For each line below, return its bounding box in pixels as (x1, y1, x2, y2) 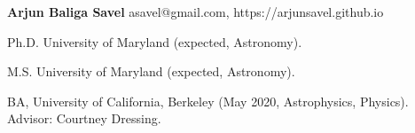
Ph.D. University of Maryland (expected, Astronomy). (7, 32, 302, 51)
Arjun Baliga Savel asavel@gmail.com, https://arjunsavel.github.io (7, 3, 384, 20)
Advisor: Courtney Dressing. (7, 109, 161, 128)
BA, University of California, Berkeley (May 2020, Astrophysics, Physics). (7, 91, 409, 110)
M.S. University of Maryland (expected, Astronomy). (7, 62, 295, 81)
